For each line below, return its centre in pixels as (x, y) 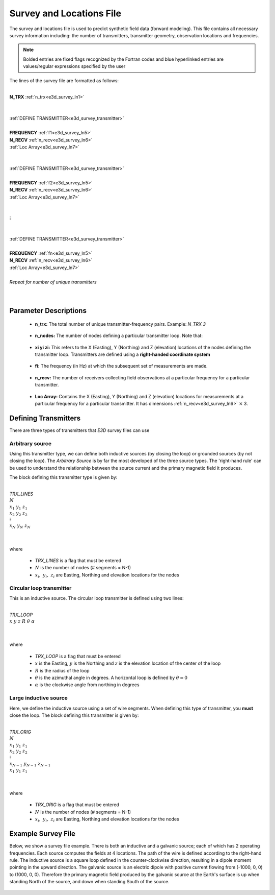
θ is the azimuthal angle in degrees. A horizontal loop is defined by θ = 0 (111, 678)
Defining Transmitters (45, 418)
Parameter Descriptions (48, 311)
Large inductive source (39, 698)
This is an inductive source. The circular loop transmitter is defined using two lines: (97, 598)
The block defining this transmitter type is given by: (63, 477)
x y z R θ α (22, 621)
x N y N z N (20, 526)
